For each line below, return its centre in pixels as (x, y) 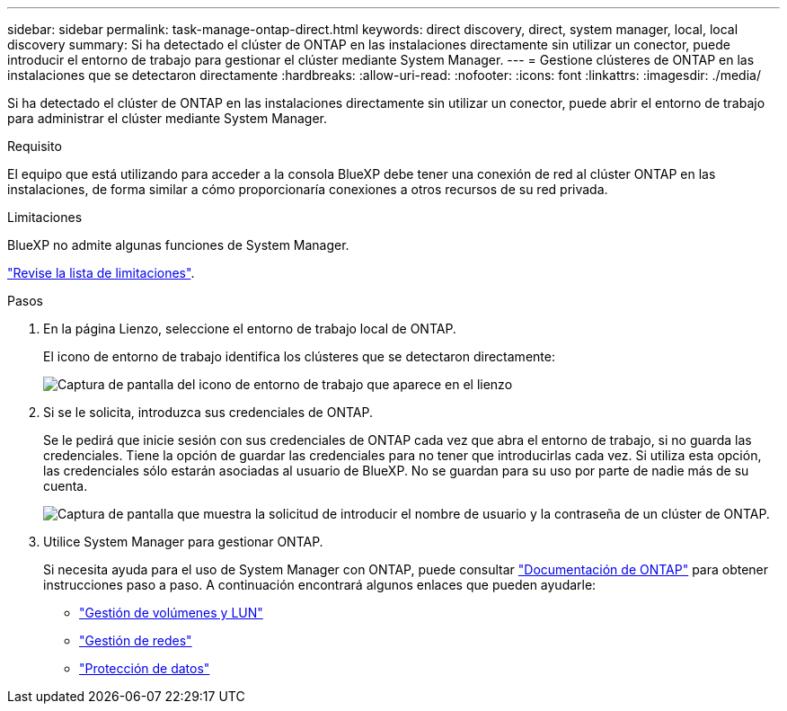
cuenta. (66, 486)
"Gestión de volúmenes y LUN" (171, 613)
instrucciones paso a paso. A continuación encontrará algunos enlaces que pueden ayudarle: (320, 585)
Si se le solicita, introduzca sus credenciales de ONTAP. (208, 412)
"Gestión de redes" (136, 640)
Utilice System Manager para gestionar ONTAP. (183, 542)
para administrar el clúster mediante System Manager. (167, 118)
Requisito (35, 146)
